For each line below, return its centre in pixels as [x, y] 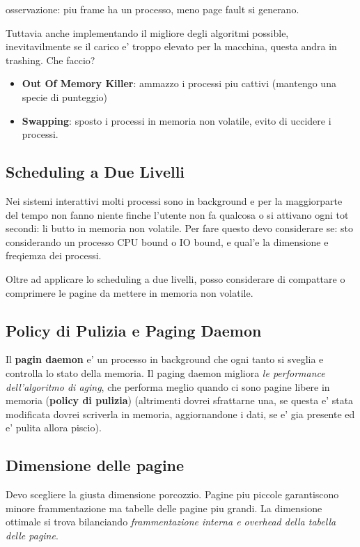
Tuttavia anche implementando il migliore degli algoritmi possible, [147, 32]
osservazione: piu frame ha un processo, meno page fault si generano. [152, 9]
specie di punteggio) [64, 97]
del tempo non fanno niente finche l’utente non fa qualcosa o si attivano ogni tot [177, 214]
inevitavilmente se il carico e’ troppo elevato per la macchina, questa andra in [171, 46]
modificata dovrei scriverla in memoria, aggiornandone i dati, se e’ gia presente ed [180, 414]
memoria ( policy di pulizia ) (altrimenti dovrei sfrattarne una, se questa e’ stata [180, 400]
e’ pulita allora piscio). [54, 427]
